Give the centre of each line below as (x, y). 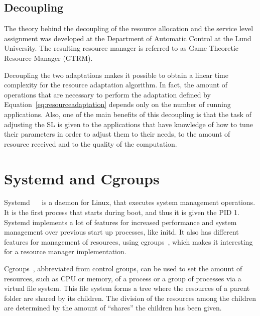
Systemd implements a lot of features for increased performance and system (120, 222)
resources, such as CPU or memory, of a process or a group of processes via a (123, 278)
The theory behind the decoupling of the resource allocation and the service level (129, 28)
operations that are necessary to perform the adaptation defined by (107, 94)
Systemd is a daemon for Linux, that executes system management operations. (130, 202)
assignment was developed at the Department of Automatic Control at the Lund (128, 38)
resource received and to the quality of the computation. (91, 143)
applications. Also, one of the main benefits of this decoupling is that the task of (128, 114)
